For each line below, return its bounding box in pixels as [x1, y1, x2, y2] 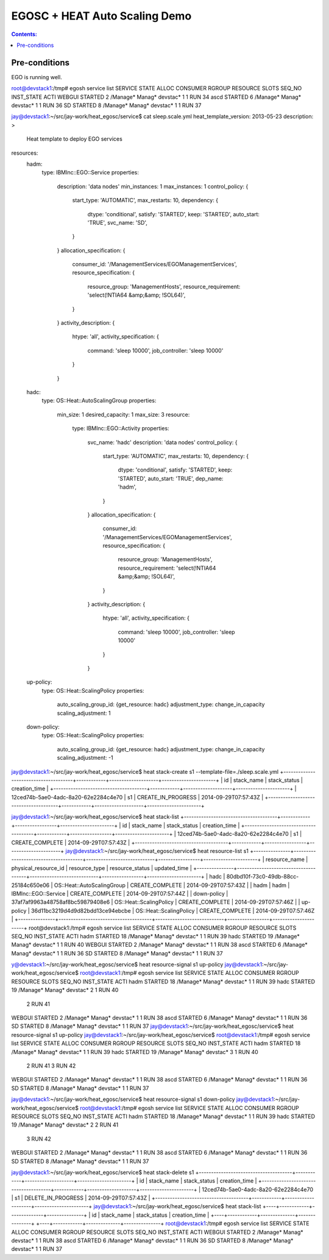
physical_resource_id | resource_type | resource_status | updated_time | [11, 864, 192, 871]
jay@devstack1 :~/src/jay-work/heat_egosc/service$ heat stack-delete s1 [11, 1169, 194, 1176]
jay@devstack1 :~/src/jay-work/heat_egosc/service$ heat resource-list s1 [65, 848, 249, 855]
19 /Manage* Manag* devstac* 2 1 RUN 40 [11, 986, 119, 994]
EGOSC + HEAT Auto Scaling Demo [11, 9, 192, 23]
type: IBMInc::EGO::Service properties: [41, 169, 140, 176]
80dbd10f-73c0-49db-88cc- [226, 873, 299, 880]
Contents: [11, 30, 38, 38]
